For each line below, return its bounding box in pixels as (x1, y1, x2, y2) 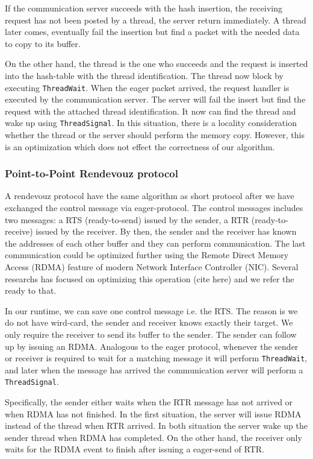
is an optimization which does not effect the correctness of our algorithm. (5, 140, 275, 153)
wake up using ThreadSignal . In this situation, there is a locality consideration (5, 116, 297, 129)
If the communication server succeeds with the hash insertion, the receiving (5, 2, 282, 14)
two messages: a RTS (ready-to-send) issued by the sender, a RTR (5, 213, 249, 226)
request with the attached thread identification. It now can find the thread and (5, 104, 296, 117)
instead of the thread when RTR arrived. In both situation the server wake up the (5, 419, 308, 432)
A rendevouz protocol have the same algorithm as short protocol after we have (5, 189, 294, 202)
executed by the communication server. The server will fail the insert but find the (5, 93, 306, 106)
